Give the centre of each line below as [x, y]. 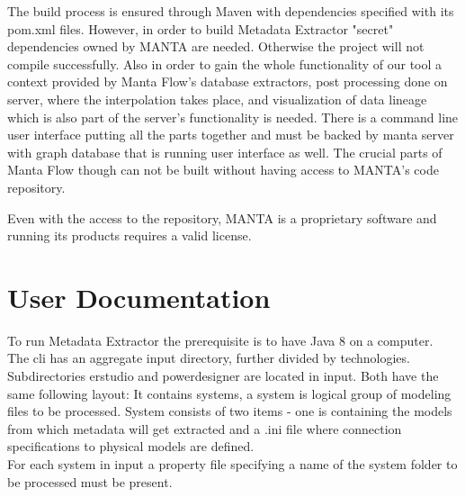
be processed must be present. [90, 481]
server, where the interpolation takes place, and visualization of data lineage [217, 99]
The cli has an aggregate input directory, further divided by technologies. [209, 358]
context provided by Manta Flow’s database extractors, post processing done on [228, 81]
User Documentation [139, 297]
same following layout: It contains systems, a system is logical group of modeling [229, 393]
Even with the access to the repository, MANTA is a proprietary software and [222, 217]
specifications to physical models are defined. [131, 446]
